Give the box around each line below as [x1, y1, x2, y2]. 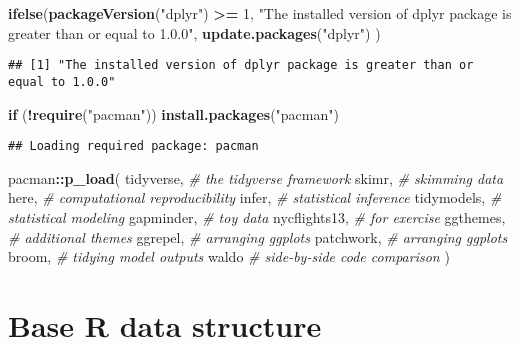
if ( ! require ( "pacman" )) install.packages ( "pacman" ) [8, 103, 339, 124]
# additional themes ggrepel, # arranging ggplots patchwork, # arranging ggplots [8, 226, 508, 247]
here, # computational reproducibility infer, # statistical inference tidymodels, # [8, 187, 502, 208]
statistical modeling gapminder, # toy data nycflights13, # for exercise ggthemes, [8, 206, 506, 227]
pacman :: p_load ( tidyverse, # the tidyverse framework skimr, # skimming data [8, 167, 504, 188]
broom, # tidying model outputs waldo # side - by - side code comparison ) [8, 246, 450, 267]
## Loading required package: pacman [8, 139, 259, 154]
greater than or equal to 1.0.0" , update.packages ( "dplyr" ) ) [8, 22, 381, 43]
